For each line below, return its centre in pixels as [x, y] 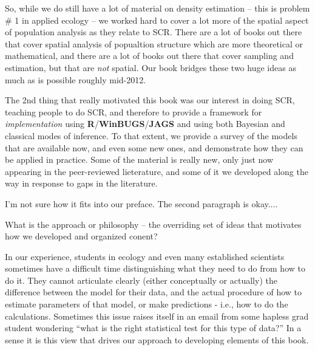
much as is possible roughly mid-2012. [76, 79]
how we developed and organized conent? [81, 236]
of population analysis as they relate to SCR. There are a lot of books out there [154, 32]
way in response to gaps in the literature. [81, 183]
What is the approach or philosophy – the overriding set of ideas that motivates [153, 224]
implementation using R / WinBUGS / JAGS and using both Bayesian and [145, 124]
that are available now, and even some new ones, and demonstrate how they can [154, 147]
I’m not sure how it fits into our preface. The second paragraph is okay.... [141, 203]
